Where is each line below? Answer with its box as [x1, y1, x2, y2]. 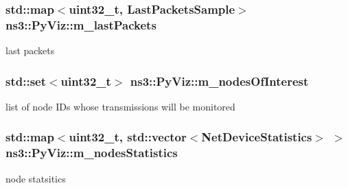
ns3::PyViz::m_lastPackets [5, 16, 156, 33]
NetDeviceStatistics [201, 128, 312, 145]
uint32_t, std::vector [69, 128, 187, 145]
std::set [5, 72, 46, 89]
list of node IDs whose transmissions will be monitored [5, 99, 235, 113]
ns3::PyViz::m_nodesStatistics [5, 144, 178, 161]
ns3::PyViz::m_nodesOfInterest [130, 72, 309, 89]
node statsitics [5, 171, 66, 185]
